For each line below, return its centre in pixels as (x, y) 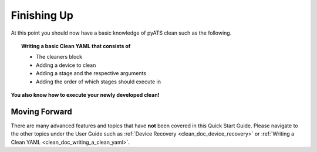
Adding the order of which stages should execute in (99, 82)
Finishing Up (42, 15)
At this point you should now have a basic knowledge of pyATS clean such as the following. (121, 33)
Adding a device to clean (66, 65)
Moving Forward (42, 112)
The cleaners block (59, 57)
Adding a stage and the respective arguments (91, 73)
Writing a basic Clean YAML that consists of (76, 46)
